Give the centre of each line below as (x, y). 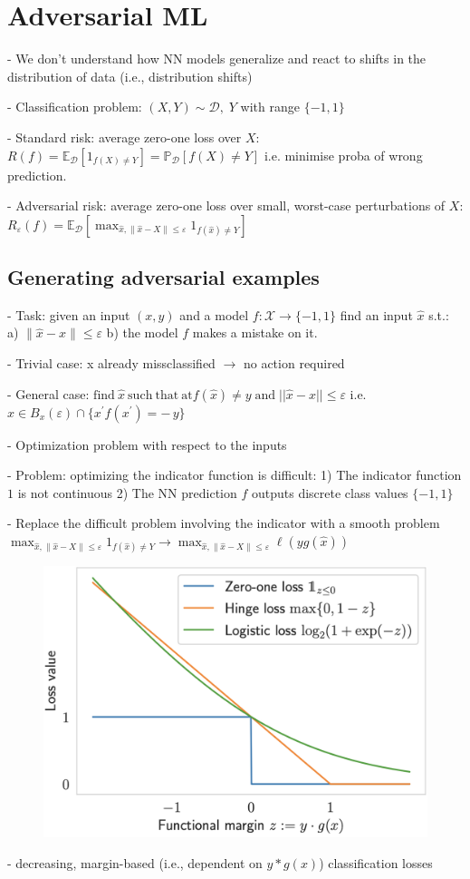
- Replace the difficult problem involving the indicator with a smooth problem (224, 523)
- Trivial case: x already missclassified (111, 363)
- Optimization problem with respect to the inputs (147, 444)
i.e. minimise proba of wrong (343, 155)
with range (270, 107)
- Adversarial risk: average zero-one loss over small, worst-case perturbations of (226, 205)
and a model (214, 314)
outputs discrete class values (330, 492)
